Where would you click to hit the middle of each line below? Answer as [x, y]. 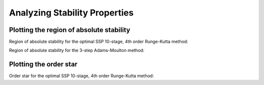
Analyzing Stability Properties [71, 13]
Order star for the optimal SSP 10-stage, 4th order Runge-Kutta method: [81, 76]
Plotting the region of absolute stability [70, 30]
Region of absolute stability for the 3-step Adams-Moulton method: [77, 51]
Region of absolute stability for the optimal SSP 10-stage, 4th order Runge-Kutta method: [99, 42]
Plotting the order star [43, 64]
